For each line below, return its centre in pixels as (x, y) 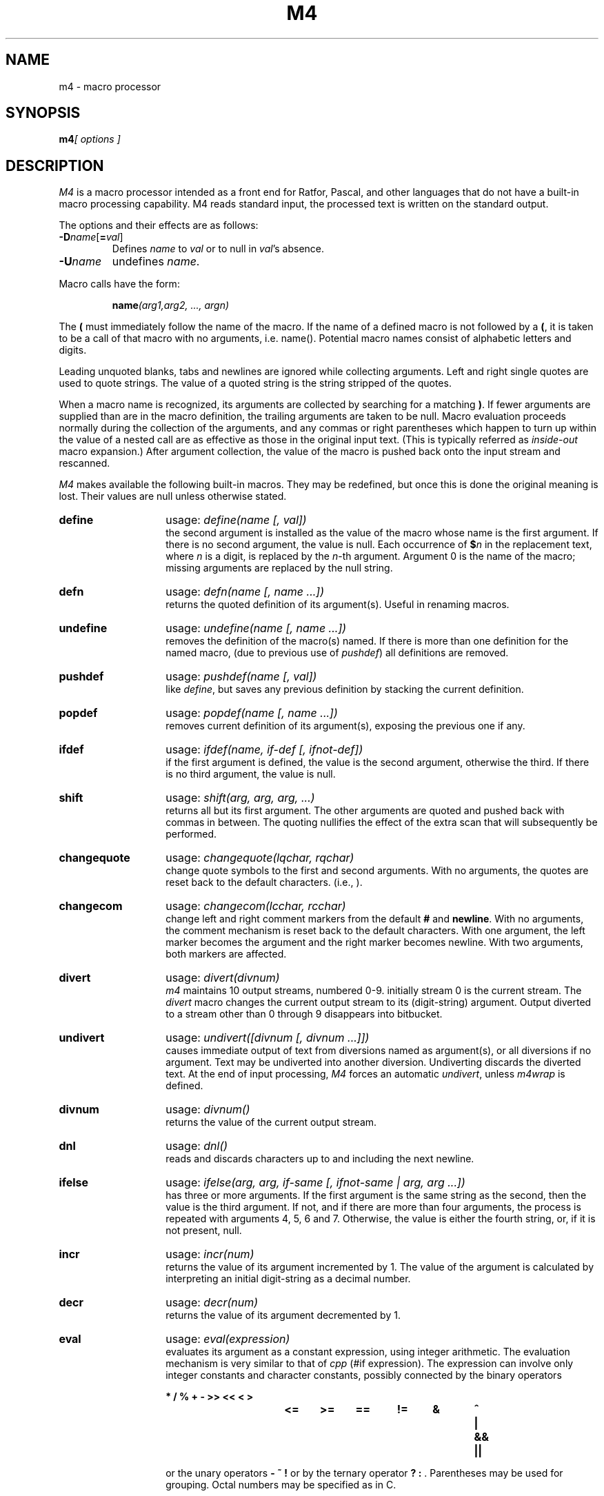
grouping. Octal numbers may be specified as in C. (281, 1485)
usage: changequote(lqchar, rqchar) (260, 858)
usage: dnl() (197, 1146)
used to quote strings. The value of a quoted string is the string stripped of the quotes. (255, 383)
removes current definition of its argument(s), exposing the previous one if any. (345, 726)
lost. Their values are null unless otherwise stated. (173, 496)
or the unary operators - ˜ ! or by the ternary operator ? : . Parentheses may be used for (364, 1473)
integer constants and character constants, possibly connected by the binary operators (364, 1375)
